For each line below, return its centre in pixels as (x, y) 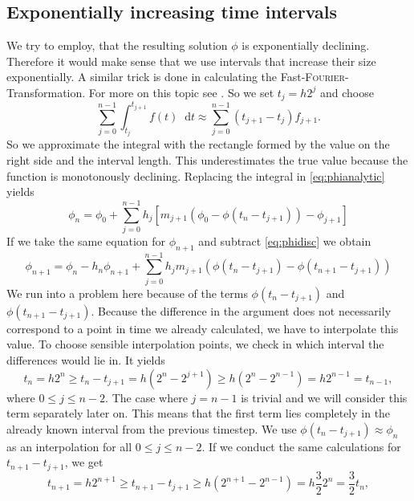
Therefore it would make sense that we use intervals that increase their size (191, 61)
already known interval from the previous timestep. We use (152, 428)
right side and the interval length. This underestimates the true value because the (207, 159)
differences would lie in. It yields (86, 359)
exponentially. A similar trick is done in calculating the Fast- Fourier (176, 77)
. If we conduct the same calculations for (301, 446)
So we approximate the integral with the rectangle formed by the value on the (198, 144)
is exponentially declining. (306, 45)
